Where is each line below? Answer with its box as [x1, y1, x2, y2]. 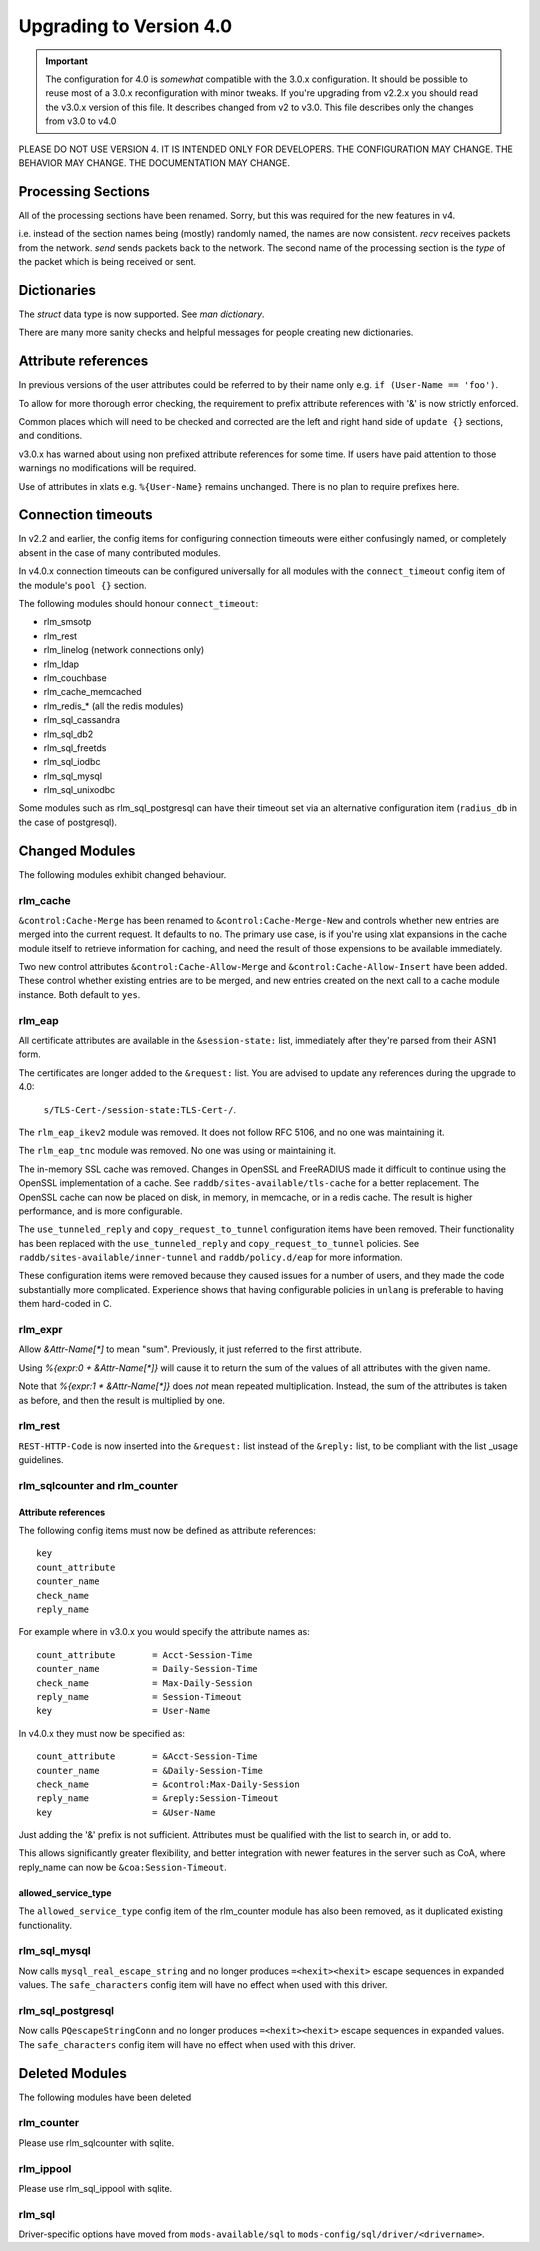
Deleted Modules [18, 2065, 127, 2082]
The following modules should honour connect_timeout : [18, 597, 259, 609]
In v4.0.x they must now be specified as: [18, 1727, 185, 1739]
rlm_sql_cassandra [43, 714, 120, 726]
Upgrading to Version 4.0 [18, 15, 233, 37]
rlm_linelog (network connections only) [43, 644, 205, 656]
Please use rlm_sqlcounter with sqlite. [18, 2136, 175, 2149]
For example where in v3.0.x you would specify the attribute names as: [18, 1626, 310, 1638]
